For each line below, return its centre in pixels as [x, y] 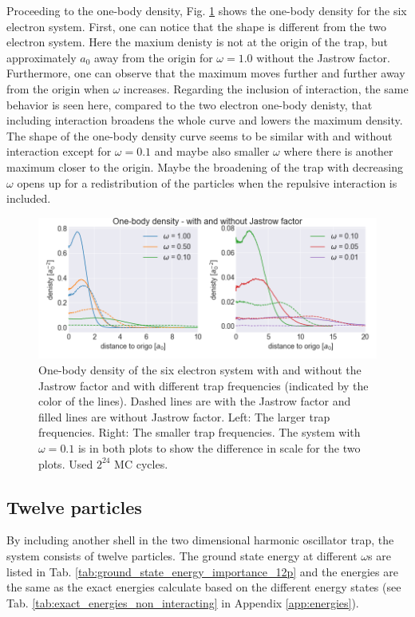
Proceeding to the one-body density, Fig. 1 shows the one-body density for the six [207, 10]
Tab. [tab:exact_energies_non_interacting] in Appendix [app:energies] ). [183, 602]
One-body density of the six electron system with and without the [200, 369]
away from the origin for [153, 57]
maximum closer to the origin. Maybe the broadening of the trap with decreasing [205, 166]
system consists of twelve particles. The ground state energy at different [182, 555]
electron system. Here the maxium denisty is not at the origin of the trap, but [198, 42]
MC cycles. [141, 463]
